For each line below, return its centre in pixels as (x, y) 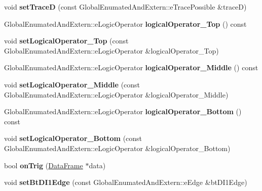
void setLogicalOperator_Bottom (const (73, 138)
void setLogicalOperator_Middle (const (72, 84)
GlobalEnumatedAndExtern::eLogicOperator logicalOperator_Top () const (125, 23)
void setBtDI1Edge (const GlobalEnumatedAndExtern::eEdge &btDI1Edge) (126, 182)
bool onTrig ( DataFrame (44, 165)
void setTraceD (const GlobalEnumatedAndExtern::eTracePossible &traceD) (125, 7)
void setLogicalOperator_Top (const (66, 41)
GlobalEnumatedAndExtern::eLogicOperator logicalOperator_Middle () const (131, 67)
